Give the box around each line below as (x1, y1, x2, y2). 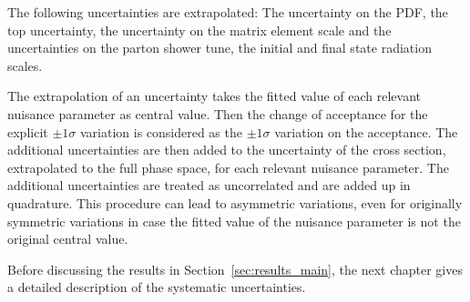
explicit (7, 122, 48, 141)
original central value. (7, 229, 128, 248)
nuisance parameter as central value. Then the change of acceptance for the (7, 104, 428, 123)
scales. (7, 55, 43, 75)
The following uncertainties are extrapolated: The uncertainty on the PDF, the (7, 3, 448, 21)
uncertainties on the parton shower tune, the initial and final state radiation (7, 38, 432, 57)
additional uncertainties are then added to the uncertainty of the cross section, (7, 140, 446, 159)
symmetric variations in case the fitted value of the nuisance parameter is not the (7, 211, 461, 230)
